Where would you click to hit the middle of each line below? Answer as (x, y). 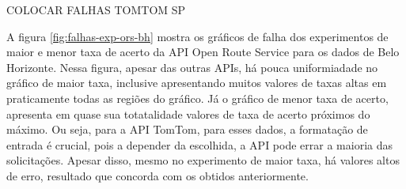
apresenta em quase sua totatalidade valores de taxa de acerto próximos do (188, 113)
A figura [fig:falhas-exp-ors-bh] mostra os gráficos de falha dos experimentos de (197, 36)
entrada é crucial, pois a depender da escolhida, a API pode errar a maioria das (199, 144)
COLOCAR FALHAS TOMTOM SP (96, 9)
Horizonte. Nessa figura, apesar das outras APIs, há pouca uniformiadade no (192, 67)
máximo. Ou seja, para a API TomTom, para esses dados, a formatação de (187, 129)
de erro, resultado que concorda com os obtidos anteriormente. (157, 175)
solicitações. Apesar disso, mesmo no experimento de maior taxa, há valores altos (203, 160)
